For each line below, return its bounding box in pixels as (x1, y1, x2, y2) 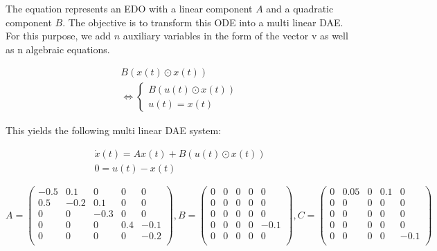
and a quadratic (266, 1, 334, 15)
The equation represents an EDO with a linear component (6, 1, 253, 15)
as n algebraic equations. (6, 41, 110, 56)
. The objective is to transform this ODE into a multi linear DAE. (62, 15, 344, 29)
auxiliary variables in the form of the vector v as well (123, 28, 348, 43)
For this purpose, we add (6, 28, 112, 43)
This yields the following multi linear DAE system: (6, 123, 222, 138)
